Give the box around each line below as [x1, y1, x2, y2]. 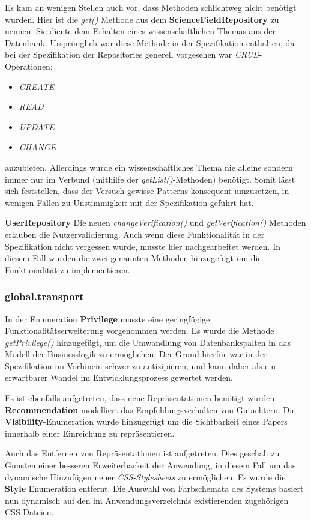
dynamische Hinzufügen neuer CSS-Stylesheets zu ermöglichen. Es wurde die [5, 470, 286, 483]
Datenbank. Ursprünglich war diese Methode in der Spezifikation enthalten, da [5, 36, 295, 49]
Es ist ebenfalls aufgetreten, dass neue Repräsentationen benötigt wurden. [5, 392, 277, 404]
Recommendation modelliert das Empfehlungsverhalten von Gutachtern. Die [5, 403, 296, 416]
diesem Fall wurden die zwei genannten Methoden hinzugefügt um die [5, 252, 262, 264]
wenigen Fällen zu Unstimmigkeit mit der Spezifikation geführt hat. [5, 196, 254, 208]
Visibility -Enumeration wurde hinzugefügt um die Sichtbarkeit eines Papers [5, 415, 288, 428]
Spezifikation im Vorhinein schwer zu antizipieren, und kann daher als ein [5, 359, 276, 372]
